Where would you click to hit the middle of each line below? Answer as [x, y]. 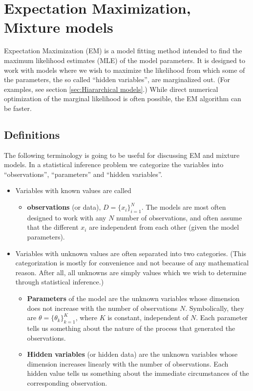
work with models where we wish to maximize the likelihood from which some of [125, 70]
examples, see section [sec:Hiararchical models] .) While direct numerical [111, 89]
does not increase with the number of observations [102, 308]
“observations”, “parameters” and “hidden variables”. [83, 174]
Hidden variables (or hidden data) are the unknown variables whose [132, 354]
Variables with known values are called [73, 190]
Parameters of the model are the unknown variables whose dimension [133, 298]
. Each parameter [222, 317]
